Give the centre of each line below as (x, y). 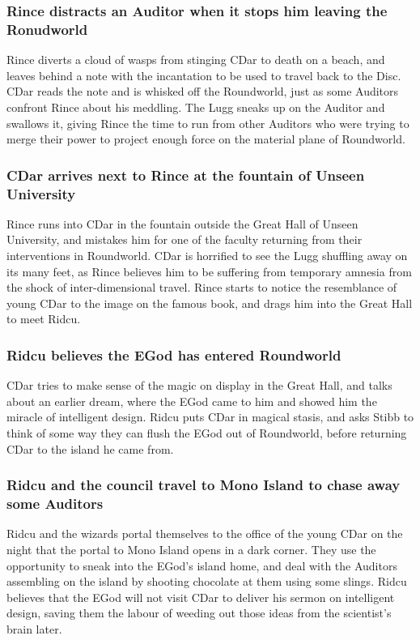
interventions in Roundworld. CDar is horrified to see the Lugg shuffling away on (207, 256)
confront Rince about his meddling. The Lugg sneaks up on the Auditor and (196, 107)
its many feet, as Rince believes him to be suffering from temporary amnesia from (209, 271)
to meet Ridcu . (44, 319)
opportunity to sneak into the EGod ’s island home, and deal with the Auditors (202, 565)
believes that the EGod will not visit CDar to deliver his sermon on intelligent (201, 597)
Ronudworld (47, 29)
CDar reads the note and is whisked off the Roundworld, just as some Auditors (203, 91)
